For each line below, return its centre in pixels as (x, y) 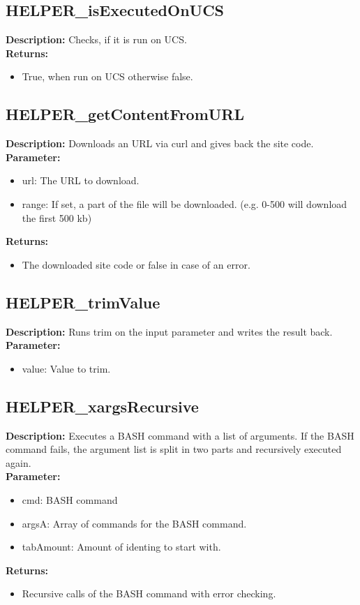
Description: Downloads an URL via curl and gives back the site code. (160, 143)
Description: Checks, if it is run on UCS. (96, 39)
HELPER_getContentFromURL (125, 114)
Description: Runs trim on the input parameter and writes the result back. (169, 331)
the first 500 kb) (57, 217)
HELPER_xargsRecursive (102, 406)
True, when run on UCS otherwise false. (107, 76)
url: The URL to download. (81, 180)
